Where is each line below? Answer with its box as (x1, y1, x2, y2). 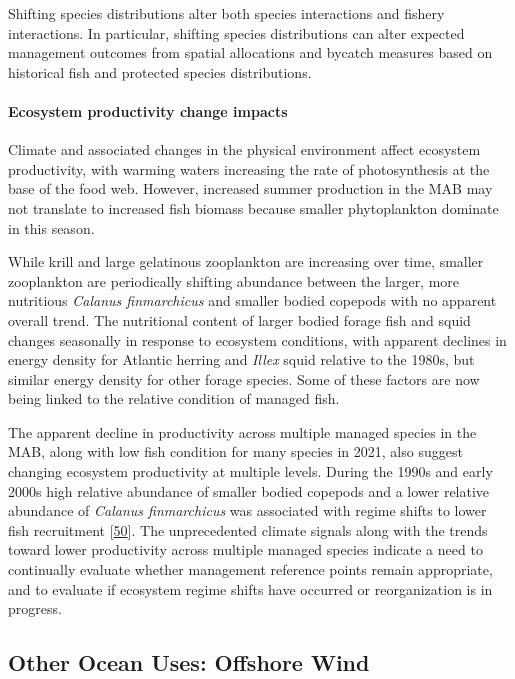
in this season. (8, 217, 95, 238)
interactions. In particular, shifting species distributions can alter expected (8, 22, 465, 43)
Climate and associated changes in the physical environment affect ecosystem (8, 139, 481, 160)
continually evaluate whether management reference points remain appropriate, (8, 559, 493, 580)
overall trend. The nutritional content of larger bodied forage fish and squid (8, 309, 471, 330)
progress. (8, 598, 62, 619)
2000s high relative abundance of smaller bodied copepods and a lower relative (8, 480, 490, 501)
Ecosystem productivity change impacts (8, 100, 288, 121)
